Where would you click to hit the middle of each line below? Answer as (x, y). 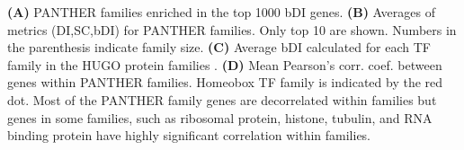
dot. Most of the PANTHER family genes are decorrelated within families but (222, 99)
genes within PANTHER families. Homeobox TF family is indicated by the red (225, 82)
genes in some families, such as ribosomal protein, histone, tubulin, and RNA (220, 117)
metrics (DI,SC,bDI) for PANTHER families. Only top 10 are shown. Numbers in (232, 29)
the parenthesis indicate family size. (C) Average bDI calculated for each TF (219, 47)
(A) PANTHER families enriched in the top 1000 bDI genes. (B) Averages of (221, 12)
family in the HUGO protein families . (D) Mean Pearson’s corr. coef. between (225, 64)
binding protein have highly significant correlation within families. (189, 135)
